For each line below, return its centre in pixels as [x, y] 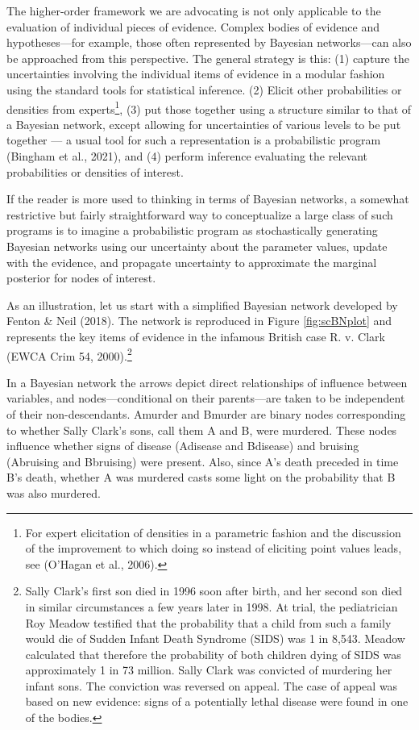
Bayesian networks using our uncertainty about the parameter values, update [197, 246]
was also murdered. [54, 492]
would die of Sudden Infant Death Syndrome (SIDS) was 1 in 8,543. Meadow [215, 638]
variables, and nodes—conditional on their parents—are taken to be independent [206, 398]
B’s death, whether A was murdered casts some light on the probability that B [201, 477]
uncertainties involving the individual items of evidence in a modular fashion [196, 74]
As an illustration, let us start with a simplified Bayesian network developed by [202, 305]
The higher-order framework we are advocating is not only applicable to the [194, 10]
